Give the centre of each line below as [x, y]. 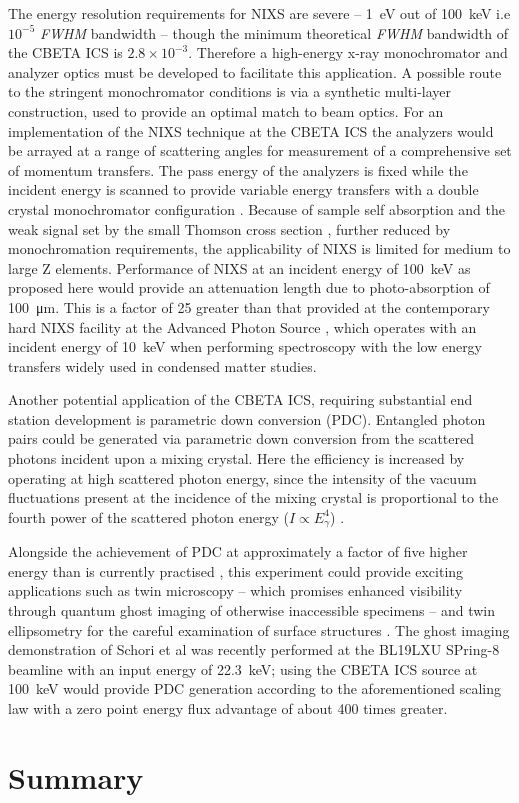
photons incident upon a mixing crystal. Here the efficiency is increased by [236, 458]
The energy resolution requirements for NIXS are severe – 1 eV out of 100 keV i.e [259, 13]
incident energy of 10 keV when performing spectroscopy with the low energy [245, 346]
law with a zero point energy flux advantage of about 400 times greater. [228, 708]
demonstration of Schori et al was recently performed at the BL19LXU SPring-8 [254, 649]
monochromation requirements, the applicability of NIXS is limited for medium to [259, 248]
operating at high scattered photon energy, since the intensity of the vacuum [242, 477]
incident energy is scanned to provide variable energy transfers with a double [243, 189]
